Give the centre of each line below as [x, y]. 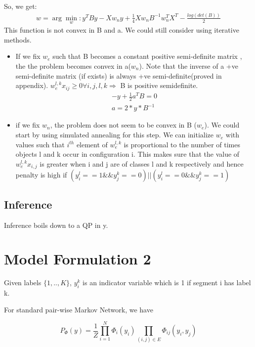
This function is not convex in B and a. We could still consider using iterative [122, 30]
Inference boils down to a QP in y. [56, 225]
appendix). [32, 85]
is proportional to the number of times [182, 144]
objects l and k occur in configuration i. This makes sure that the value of [127, 154]
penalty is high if [41, 175]
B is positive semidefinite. [159, 85]
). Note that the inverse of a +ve [189, 65]
